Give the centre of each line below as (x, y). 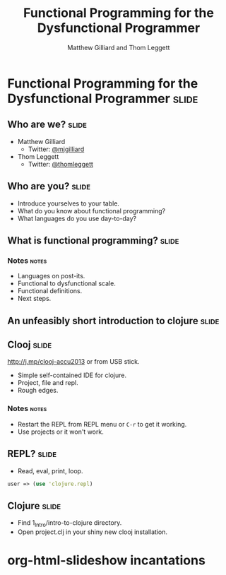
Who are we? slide (47, 125)
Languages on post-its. (51, 276)
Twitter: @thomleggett (61, 164)
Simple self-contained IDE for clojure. (72, 375)
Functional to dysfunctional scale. (67, 283)
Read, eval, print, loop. (50, 470)
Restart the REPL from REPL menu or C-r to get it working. (102, 424)
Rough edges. (38, 391)
